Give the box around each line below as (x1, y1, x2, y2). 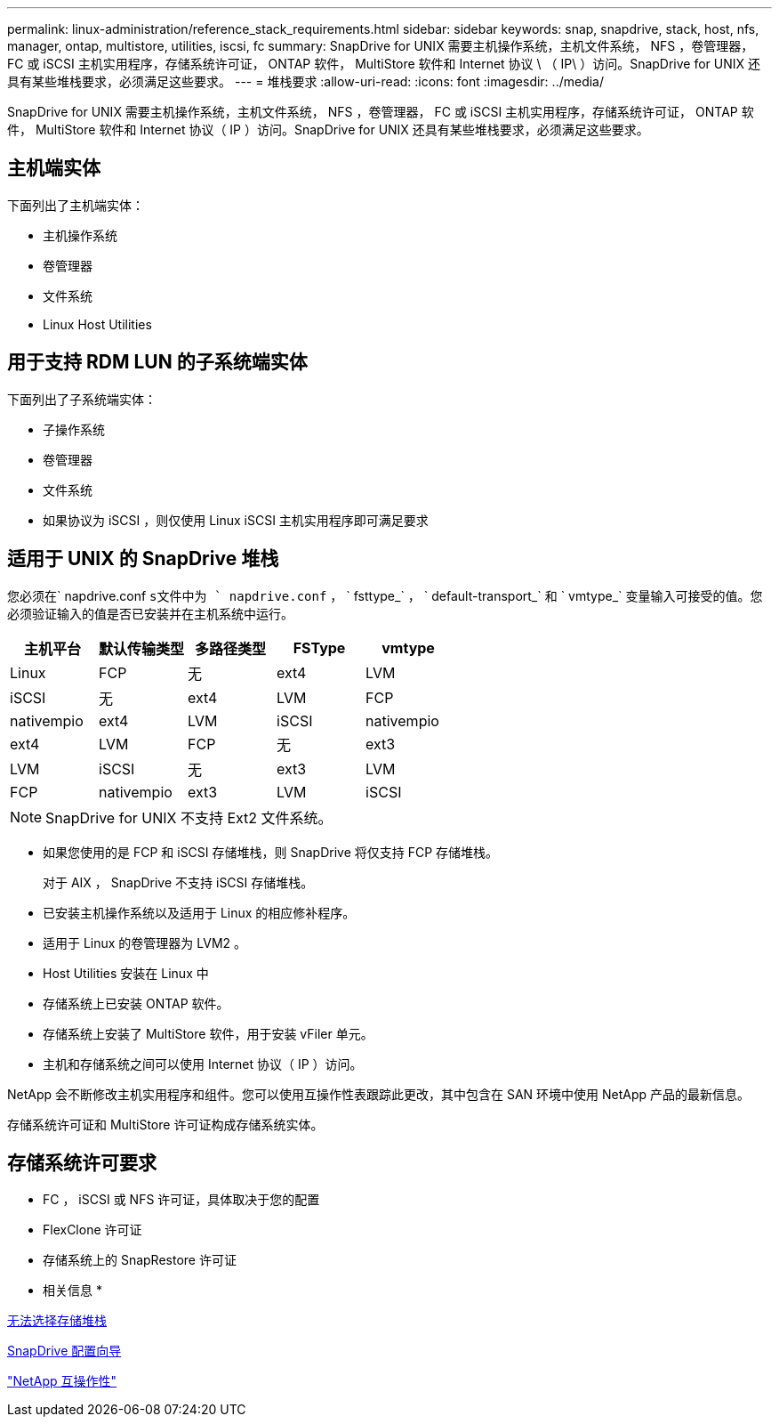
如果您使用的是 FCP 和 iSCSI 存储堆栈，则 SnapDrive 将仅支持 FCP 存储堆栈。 (43, 844, 499, 860)
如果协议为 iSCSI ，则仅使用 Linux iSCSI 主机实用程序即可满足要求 (43, 512, 429, 528)
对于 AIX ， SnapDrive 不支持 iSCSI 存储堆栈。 (43, 874, 314, 890)
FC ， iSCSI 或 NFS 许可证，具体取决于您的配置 (43, 1192, 320, 1208)
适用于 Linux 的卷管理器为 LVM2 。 (43, 934, 247, 951)
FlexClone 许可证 (43, 1222, 142, 1238)
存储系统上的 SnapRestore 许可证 (43, 1252, 237, 1268)
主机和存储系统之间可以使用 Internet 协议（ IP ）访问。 (43, 1056, 363, 1072)
